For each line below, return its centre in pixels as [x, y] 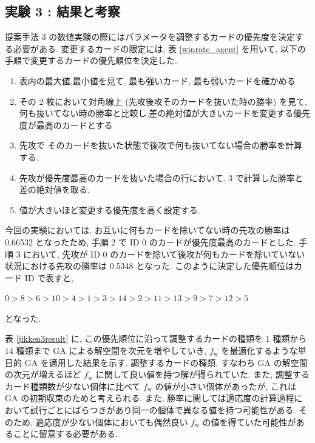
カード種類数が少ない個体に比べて [73, 386]
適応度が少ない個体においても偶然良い [112, 421]
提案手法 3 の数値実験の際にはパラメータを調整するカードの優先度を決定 [150, 37]
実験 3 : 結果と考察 [63, 11]
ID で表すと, [49, 277]
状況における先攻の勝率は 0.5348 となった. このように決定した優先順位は [150, 266]
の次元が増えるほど [43, 374]
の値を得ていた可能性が [249, 421]
